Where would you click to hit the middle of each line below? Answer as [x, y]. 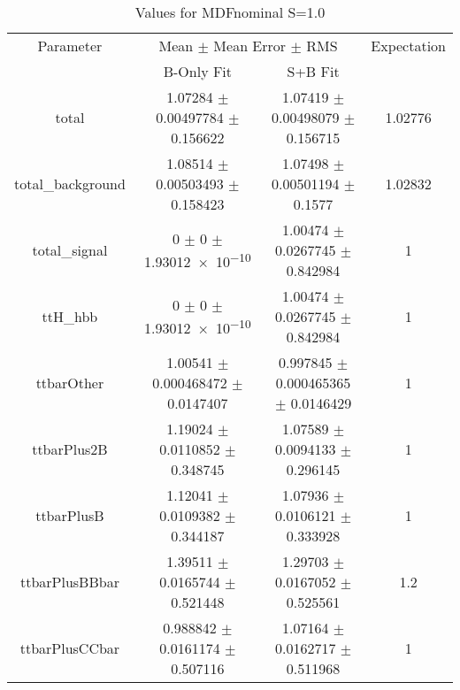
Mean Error [250, 46]
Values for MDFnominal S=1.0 [230, 12]
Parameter [70, 46]
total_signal [70, 250]
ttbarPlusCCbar [70, 648]
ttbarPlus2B [70, 449]
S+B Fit [313, 71]
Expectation [408, 46]
